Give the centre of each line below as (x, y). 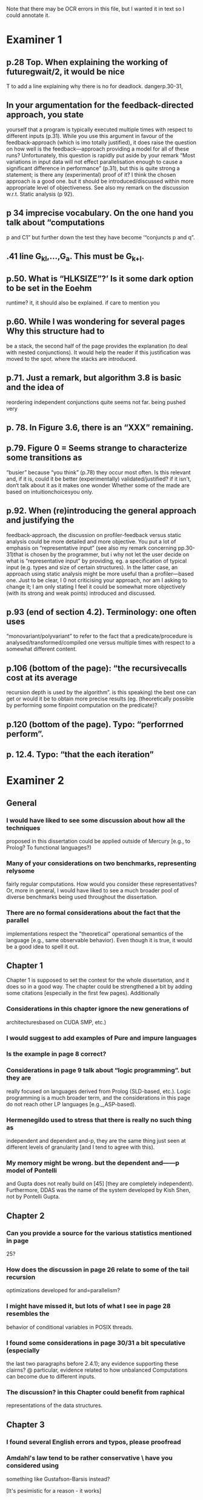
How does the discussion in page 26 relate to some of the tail (98, 1269)
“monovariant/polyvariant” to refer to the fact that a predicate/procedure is (99, 636)
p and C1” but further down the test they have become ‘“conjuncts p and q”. (101, 237)
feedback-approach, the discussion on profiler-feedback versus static (94, 535)
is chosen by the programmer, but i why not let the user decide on (107, 554)
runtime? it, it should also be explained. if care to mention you (83, 303)
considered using (32, 1465)
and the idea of (35, 387)
